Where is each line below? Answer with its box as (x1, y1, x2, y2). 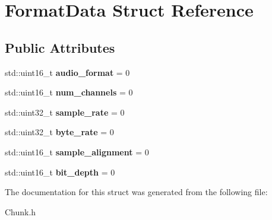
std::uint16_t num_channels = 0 (5, 86, 133, 98)
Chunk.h (5, 205, 36, 218)
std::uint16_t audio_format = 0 (5, 66, 130, 78)
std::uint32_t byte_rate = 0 (5, 126, 114, 138)
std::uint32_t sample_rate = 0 (5, 106, 125, 118)
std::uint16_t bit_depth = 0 (5, 165, 115, 178)
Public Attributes (5, 38, 115, 56)
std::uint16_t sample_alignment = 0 (5, 145, 149, 158)
